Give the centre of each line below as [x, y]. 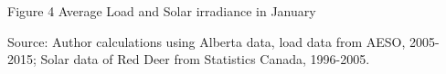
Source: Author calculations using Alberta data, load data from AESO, [207, 41]
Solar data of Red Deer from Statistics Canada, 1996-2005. [205, 59]
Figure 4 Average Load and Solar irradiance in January [162, 11]
